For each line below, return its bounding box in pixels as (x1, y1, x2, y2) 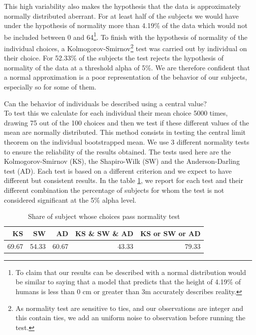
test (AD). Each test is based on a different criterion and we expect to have (4, 165, 232, 176)
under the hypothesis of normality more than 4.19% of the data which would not (4, 20, 248, 30)
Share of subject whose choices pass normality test (28, 211, 180, 221)
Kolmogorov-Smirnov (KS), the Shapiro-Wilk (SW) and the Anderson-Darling (4, 156, 240, 166)
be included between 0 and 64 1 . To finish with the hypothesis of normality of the (4, 30, 248, 42)
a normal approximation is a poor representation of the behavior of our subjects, (4, 72, 247, 82)
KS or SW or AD (140, 228, 201, 238)
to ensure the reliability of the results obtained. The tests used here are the (4, 146, 231, 156)
